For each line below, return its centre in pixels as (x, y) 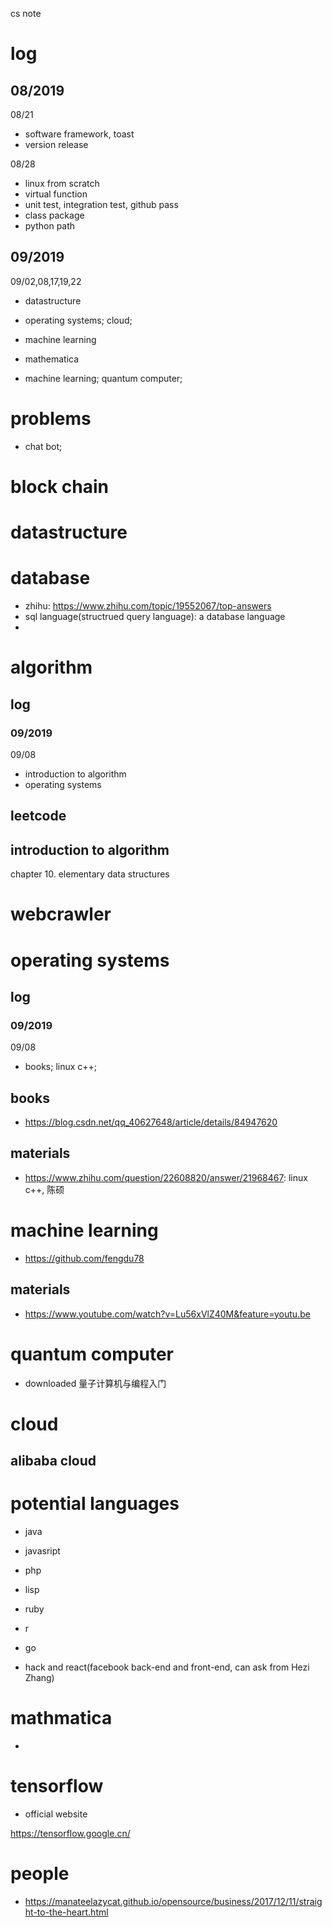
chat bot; (43, 446)
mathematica (52, 359)
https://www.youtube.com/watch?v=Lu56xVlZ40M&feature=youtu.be (167, 1314)
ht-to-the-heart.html (66, 1912)
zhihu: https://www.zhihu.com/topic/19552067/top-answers (148, 606)
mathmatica (61, 1718)
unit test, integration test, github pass (101, 204)
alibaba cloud (53, 1461)
